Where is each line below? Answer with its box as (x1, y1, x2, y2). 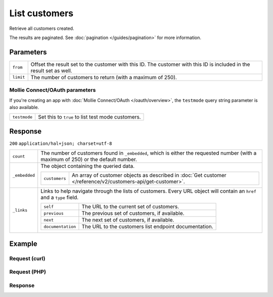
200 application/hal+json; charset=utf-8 (9, 140, 112, 146)
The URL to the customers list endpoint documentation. (81, 223, 213, 230)
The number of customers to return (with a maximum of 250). (30, 73, 177, 81)
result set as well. (30, 67, 73, 74)
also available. (9, 104, 39, 110)
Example (9, 239, 37, 248)
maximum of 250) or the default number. (40, 156, 138, 163)
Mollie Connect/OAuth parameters (9, 87, 96, 94)
